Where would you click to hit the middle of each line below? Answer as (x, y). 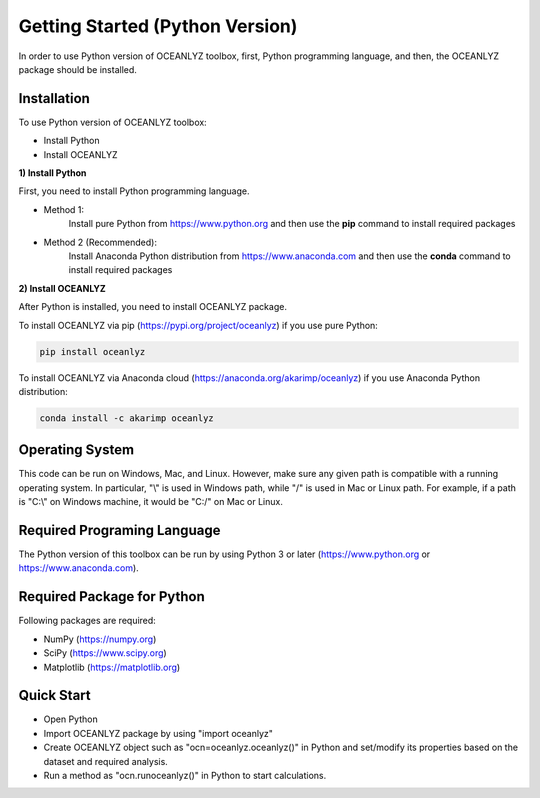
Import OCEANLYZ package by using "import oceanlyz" (158, 733)
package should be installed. (77, 69)
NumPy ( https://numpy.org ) (100, 639)
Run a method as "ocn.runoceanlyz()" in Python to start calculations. (185, 775)
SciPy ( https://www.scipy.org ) (105, 653)
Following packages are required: (87, 621)
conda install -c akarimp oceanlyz (126, 418)
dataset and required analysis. (106, 761)
